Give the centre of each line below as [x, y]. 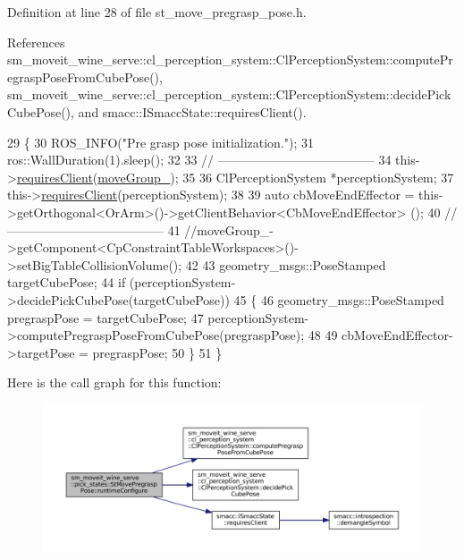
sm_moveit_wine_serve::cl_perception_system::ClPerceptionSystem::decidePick [229, 94]
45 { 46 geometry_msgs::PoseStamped [339, 299]
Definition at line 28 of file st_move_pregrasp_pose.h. [157, 12]
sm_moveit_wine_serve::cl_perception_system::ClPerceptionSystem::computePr [230, 59]
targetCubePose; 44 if [67, 282]
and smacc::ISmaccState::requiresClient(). [192, 111]
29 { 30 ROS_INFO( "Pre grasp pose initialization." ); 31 [161, 142]
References [36, 42]
